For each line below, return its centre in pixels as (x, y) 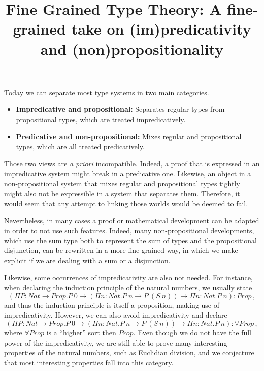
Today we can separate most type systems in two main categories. (107, 92)
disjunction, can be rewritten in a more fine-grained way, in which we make (121, 250)
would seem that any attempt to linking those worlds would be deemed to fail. (126, 203)
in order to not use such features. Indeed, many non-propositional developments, (129, 230)
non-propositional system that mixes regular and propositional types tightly (122, 183)
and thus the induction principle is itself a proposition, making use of (112, 305)
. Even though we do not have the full (192, 333)
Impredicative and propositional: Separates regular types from (120, 109)
